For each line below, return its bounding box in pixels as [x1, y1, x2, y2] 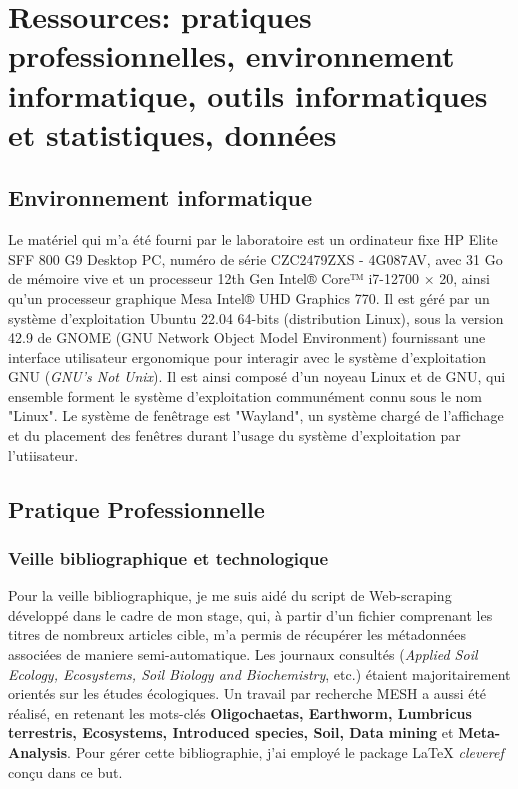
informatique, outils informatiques [8, 74, 488, 115]
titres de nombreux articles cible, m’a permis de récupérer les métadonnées [8, 624, 466, 645]
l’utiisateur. [8, 444, 79, 465]
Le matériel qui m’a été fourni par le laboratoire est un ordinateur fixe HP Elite [8, 229, 498, 250]
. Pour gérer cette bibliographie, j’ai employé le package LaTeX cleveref [67, 742, 504, 763]
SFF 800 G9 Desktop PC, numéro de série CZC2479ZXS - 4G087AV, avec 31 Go [8, 248, 503, 269]
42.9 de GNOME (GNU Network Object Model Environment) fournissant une [8, 327, 486, 348]
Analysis [8, 742, 68, 763]
